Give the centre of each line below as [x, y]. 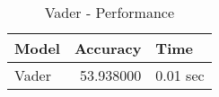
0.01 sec [180, 75]
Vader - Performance [109, 12]
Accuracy [108, 48]
